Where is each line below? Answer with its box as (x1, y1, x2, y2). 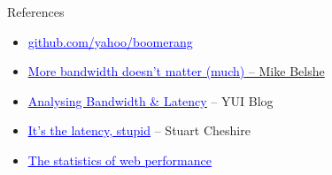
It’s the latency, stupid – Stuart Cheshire (27, 121, 251, 140)
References (7, 3, 65, 20)
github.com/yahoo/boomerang (27, 32, 193, 50)
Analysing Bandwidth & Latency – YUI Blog (27, 91, 274, 110)
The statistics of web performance (27, 150, 212, 169)
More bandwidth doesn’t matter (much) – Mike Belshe (27, 62, 325, 80)
